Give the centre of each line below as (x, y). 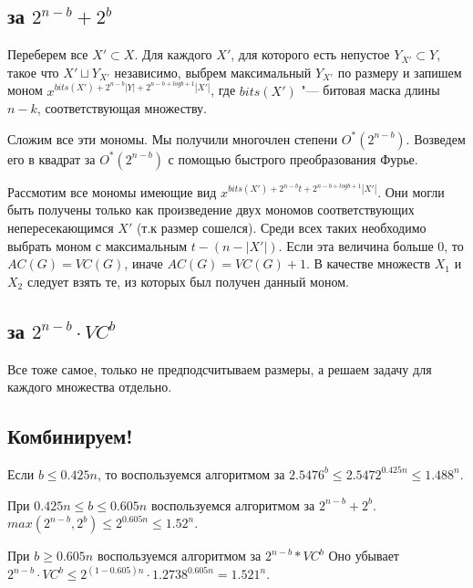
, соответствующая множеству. (122, 108)
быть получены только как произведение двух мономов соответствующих (211, 210)
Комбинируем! (70, 436)
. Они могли (411, 191)
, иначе (144, 263)
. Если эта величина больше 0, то (371, 245)
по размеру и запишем (400, 72)
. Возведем (436, 138)
